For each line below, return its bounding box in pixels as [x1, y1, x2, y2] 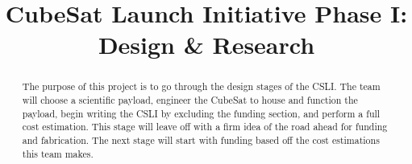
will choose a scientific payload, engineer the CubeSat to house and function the [22, 93, 358, 107]
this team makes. [22, 146, 94, 160]
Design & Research [98, 28, 315, 61]
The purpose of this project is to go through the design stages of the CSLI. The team [22, 80, 381, 93]
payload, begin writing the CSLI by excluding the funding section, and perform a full [22, 106, 381, 120]
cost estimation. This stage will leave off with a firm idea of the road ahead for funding [22, 120, 388, 133]
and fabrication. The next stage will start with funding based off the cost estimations [22, 133, 380, 146]
